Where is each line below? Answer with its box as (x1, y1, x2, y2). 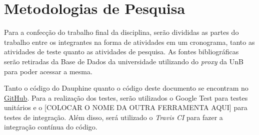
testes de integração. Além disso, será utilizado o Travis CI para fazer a (4, 112, 223, 122)
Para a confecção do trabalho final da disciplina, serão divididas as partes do (4, 27, 239, 37)
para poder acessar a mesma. (4, 66, 92, 76)
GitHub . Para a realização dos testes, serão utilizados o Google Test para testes (4, 92, 248, 103)
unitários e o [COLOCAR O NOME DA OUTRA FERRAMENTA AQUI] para (4, 102, 247, 113)
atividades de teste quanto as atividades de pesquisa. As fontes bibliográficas (4, 46, 239, 57)
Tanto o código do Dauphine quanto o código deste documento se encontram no (4, 83, 248, 93)
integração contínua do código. (4, 122, 97, 132)
